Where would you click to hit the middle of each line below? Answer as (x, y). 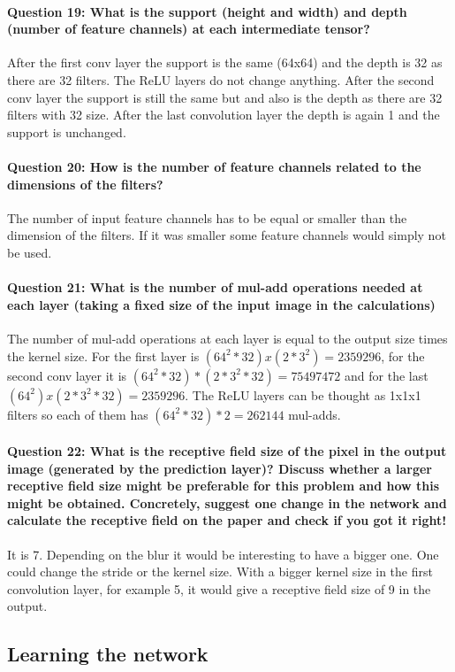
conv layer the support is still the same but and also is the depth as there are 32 (225, 97)
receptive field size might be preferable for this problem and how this (224, 486)
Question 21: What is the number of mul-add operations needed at (215, 287)
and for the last (387, 375)
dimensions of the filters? (85, 184)
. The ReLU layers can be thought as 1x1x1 (303, 394)
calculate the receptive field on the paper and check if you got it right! (227, 520)
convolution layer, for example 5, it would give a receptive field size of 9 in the (219, 588)
